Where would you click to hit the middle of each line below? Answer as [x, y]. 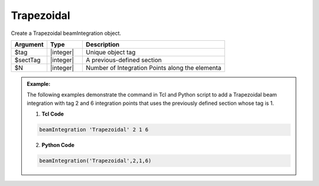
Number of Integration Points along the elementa [154, 68]
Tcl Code [53, 114]
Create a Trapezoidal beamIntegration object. [66, 33]
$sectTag [27, 60]
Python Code [58, 145]
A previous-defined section [124, 60]
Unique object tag [111, 52]
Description [103, 44]
